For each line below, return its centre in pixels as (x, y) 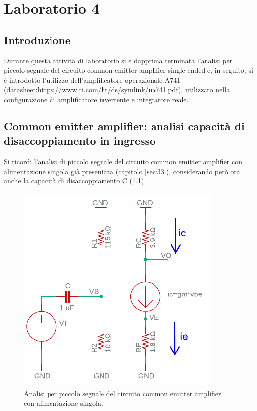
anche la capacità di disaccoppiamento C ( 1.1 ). (75, 181)
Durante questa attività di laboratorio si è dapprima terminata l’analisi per (118, 60)
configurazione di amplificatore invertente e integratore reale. (96, 99)
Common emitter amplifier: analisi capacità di (124, 126)
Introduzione (37, 39)
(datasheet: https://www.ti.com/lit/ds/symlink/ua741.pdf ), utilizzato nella (117, 89)
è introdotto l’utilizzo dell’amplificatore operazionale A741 (92, 80)
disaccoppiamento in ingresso (80, 141)
